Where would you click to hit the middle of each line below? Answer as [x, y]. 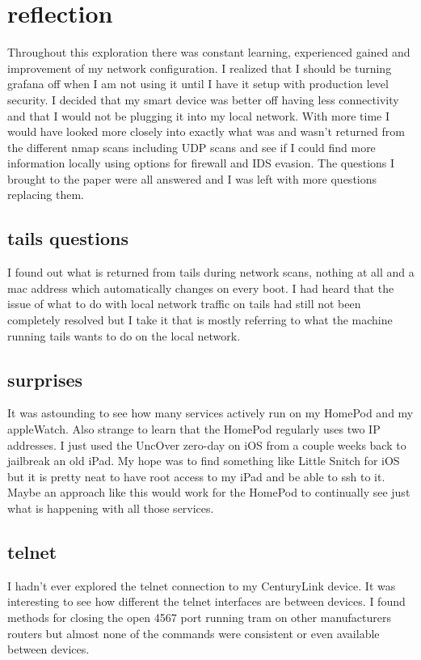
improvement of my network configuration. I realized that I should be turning [200, 68]
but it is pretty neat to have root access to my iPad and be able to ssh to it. [196, 476]
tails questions [68, 238]
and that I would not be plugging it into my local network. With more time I [198, 115]
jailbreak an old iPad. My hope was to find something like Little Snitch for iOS [204, 461]
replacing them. [46, 195]
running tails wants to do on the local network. [124, 335]
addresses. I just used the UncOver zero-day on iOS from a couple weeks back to [207, 444]
